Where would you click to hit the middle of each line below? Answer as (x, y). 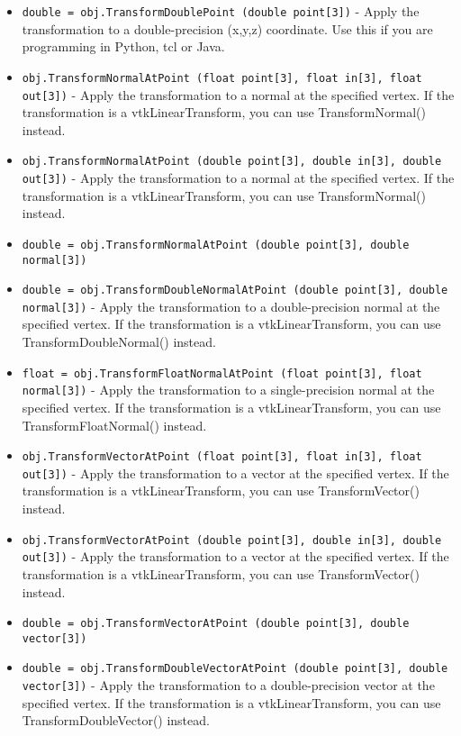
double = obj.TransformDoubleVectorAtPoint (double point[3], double (235, 669)
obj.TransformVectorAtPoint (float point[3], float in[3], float (222, 457)
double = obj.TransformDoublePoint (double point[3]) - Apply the (221, 11)
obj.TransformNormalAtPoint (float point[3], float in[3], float (222, 78)
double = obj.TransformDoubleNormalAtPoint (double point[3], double (235, 291)
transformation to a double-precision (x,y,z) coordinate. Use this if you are (227, 28)
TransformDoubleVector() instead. (116, 720)
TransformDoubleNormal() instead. (119, 342)
